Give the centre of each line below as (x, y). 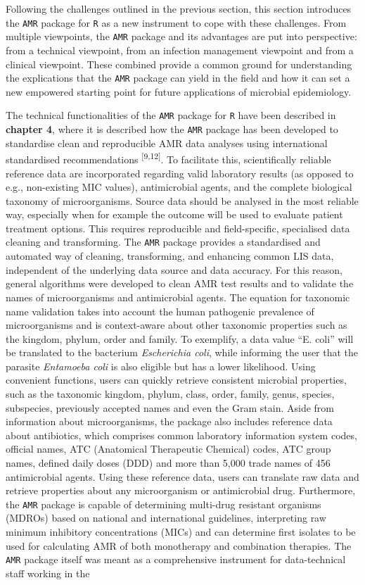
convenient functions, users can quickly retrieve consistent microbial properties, (176, 380)
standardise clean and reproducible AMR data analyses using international (167, 143)
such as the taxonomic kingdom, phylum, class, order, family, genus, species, (170, 394)
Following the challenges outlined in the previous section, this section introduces (179, 8)
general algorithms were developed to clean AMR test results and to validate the (180, 283)
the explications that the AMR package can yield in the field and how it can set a (178, 78)
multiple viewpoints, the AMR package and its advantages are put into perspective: (181, 36)
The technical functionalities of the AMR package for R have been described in (171, 115)
